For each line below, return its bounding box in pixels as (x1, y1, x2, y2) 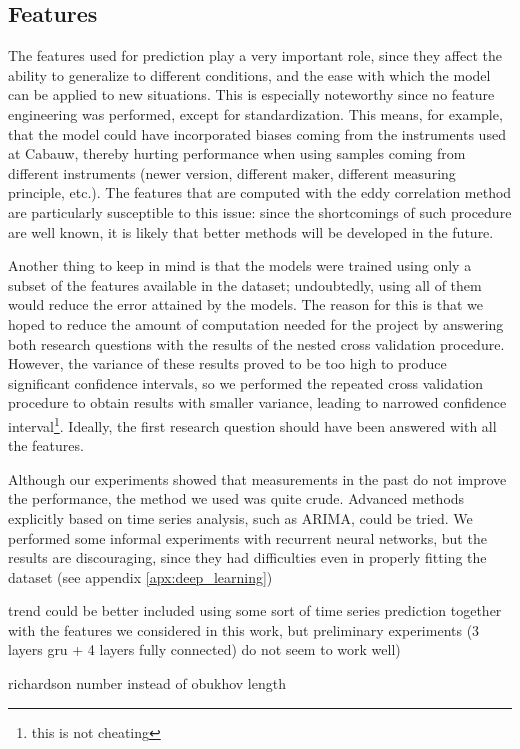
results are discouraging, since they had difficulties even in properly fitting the (8, 547, 487, 568)
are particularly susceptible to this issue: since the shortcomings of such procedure (8, 201, 512, 222)
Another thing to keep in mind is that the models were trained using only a (8, 255, 472, 276)
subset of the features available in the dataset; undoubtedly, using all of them (8, 274, 482, 295)
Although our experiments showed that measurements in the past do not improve (8, 468, 507, 489)
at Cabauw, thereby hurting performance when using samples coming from (8, 143, 466, 164)
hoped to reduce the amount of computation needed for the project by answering (8, 313, 504, 334)
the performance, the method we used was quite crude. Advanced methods (8, 488, 465, 509)
